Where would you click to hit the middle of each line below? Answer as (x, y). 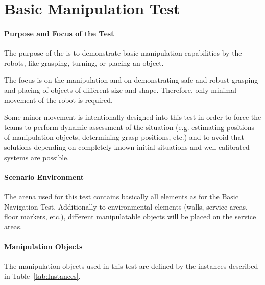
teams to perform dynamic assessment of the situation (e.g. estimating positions (129, 127)
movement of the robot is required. (58, 100)
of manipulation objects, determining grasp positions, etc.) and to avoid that (124, 137)
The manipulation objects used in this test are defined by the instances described (131, 266)
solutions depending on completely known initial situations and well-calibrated (127, 147)
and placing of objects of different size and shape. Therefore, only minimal (120, 89)
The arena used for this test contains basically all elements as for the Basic (121, 196)
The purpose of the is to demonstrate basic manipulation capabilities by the (123, 53)
